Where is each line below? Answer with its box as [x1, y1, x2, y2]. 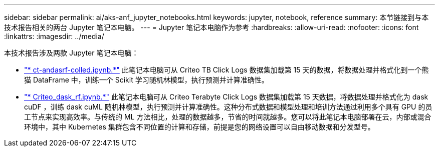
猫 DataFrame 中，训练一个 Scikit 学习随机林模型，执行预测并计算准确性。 [24, 75, 269, 84]
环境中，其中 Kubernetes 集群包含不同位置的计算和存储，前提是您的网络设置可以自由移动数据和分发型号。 [24, 122, 375, 131]
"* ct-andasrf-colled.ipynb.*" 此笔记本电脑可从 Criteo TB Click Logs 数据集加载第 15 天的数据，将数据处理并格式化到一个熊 [24, 65, 429, 74]
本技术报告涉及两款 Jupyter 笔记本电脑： [4, 48, 139, 57]
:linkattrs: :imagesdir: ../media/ [4, 32, 104, 40]
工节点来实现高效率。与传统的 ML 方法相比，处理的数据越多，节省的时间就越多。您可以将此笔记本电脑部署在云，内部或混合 [24, 112, 431, 121]
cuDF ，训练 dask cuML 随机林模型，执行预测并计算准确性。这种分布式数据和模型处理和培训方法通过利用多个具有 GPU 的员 [24, 102, 432, 111]
